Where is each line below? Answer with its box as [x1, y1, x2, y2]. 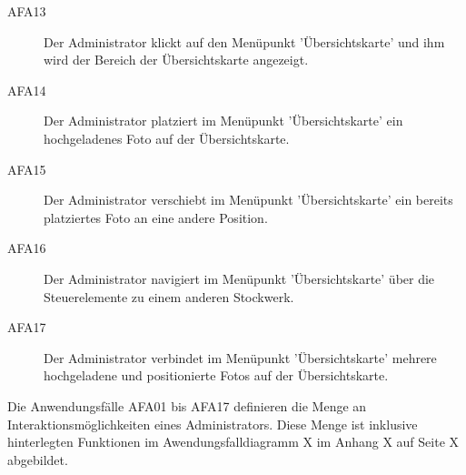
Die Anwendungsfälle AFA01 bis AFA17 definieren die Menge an [7, 396, 367, 415]
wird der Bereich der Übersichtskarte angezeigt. [44, 50, 309, 69]
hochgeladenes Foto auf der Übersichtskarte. [44, 128, 290, 147]
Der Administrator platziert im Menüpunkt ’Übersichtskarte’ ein [44, 111, 403, 130]
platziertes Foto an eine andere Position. [44, 207, 268, 227]
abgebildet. [7, 450, 68, 469]
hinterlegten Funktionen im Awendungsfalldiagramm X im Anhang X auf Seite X [7, 432, 460, 451]
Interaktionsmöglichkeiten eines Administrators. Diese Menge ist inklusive [7, 414, 418, 433]
